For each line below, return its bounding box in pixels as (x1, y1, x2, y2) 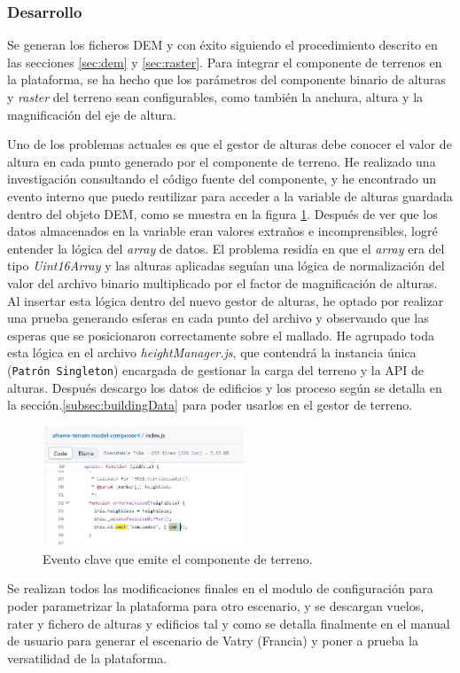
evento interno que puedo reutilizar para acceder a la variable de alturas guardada (7, 186, 453, 205)
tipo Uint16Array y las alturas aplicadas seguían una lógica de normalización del (7, 256, 445, 275)
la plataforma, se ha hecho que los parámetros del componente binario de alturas (7, 70, 446, 89)
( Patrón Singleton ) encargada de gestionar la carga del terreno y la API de (7, 360, 425, 379)
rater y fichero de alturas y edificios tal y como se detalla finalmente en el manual (7, 614, 450, 632)
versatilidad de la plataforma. (7, 648, 168, 667)
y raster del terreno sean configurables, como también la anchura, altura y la (7, 88, 424, 106)
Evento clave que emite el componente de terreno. (43, 549, 313, 567)
